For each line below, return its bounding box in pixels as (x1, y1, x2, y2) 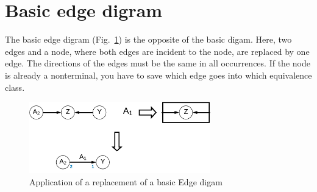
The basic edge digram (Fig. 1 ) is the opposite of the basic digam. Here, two (5, 33, 292, 46)
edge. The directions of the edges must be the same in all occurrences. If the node (5, 57, 310, 69)
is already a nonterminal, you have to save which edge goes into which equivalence (5, 68, 312, 81)
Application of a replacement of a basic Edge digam (29, 175, 223, 188)
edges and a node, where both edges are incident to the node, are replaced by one (5, 44, 310, 57)
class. (5, 80, 25, 93)
